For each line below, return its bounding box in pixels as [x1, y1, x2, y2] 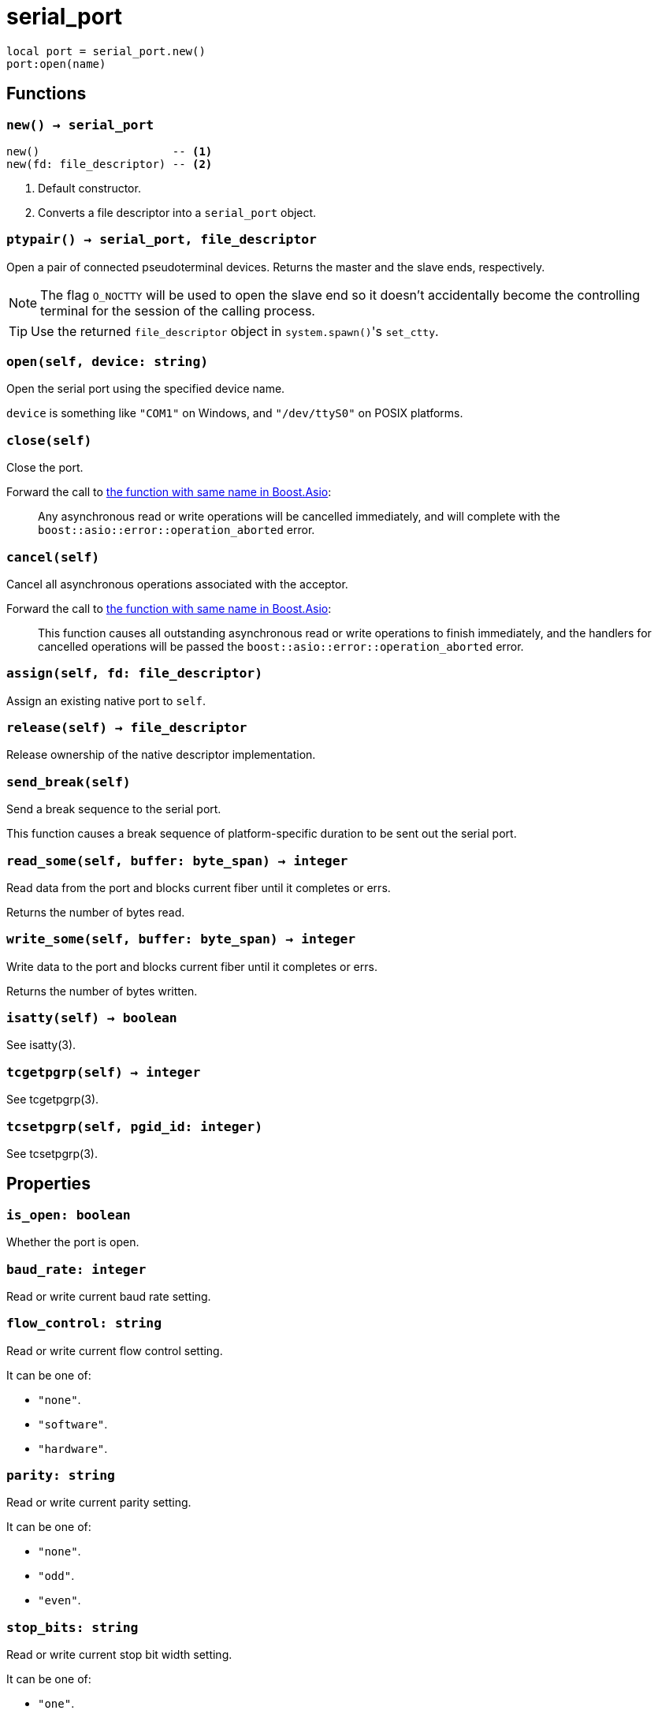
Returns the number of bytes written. [6, 984, 198, 998]
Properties [6, 1174, 91, 1194]
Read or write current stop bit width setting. [6, 1648, 232, 1662]
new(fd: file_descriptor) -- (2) [6, 157, 213, 170]
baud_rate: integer [6, 1261, 147, 1277]
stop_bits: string [6, 1619, 139, 1635]
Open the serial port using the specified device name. [6, 382, 285, 396]
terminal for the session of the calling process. [40, 302, 315, 319]
